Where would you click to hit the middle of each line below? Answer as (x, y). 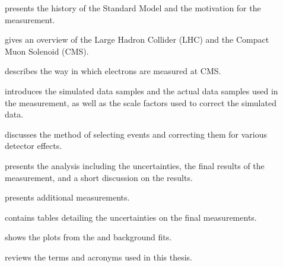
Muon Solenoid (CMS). (47, 51)
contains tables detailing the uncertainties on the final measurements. (131, 217)
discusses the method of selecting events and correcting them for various (136, 134)
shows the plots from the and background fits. (88, 237)
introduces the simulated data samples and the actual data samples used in (141, 90)
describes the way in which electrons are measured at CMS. (113, 71)
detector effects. (34, 146)
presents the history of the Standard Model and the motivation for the (133, 8)
